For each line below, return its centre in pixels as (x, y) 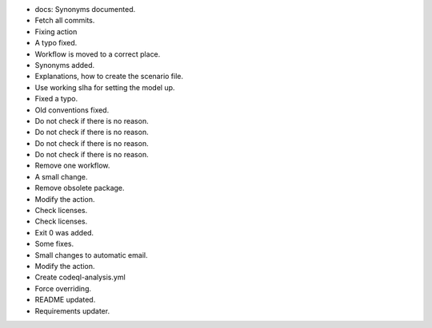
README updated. (65, 300)
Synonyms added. (65, 65)
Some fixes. (54, 244)
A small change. (61, 176)
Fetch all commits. (65, 21)
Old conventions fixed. (72, 110)
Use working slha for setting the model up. (105, 87)
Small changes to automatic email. (91, 255)
